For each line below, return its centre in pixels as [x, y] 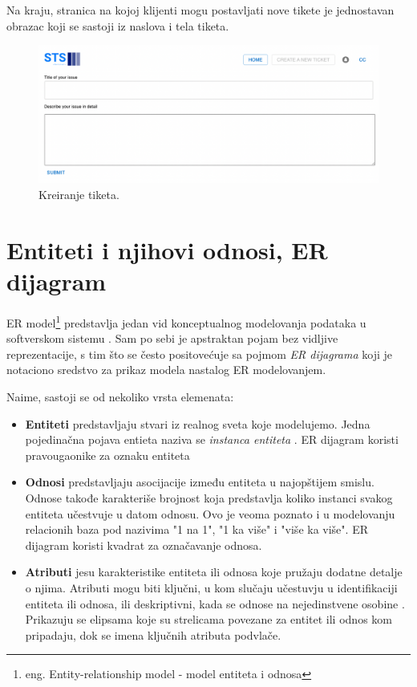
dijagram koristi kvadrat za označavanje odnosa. [144, 545]
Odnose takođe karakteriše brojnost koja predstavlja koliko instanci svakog [209, 497]
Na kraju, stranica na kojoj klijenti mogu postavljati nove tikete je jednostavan [200, 10]
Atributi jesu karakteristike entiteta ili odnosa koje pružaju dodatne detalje [214, 572]
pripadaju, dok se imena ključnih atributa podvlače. [153, 634]
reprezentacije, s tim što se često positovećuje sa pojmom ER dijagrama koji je [199, 354]
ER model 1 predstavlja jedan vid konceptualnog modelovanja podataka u [186, 321]
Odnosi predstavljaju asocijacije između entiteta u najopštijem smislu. [200, 482]
